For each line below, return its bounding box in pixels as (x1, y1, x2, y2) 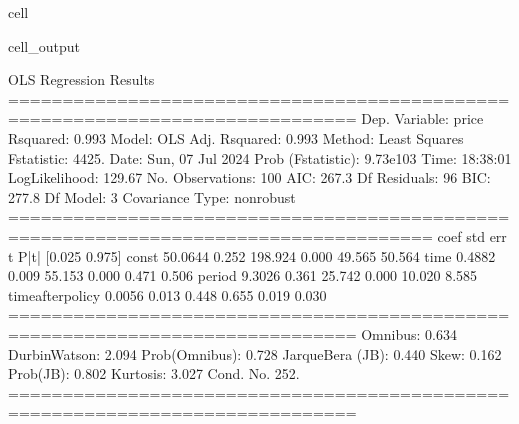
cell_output (8, 35, 80, 56)
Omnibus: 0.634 (361, 323, 457, 344)
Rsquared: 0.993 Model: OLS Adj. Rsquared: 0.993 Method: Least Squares (8, 127, 464, 148)
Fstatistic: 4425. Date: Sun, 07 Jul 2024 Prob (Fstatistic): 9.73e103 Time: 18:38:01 (8, 147, 512, 168)
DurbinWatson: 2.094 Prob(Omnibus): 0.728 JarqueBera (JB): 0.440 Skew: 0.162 (8, 343, 502, 364)
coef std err (437, 225, 507, 246)
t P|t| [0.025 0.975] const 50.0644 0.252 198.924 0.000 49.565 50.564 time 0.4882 (8, 245, 496, 266)
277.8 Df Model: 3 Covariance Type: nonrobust (8, 186, 296, 207)
